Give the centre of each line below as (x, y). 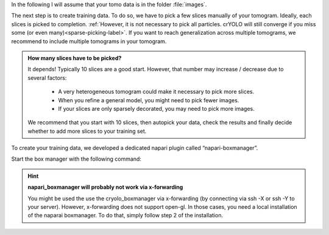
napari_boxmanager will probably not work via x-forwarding (105, 187)
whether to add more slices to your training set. (87, 131)
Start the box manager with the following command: (76, 159)
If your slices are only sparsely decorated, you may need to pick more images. (157, 108)
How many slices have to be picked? (75, 58)
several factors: (47, 78)
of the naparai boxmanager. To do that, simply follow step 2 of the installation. (126, 216)
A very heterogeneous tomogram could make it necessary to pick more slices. (156, 92)
